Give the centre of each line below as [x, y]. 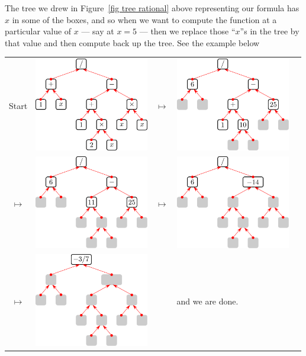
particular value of [38, 31]
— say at [98, 31]
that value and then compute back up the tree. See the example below [132, 42]
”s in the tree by [270, 31]
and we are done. [207, 301]
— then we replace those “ [187, 31]
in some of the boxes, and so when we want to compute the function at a [144, 19]
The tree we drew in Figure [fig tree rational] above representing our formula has [152, 8]
